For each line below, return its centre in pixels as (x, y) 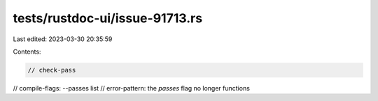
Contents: (27, 52)
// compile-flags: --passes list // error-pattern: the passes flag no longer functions (131, 88)
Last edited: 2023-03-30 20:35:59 (63, 39)
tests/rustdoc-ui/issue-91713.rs (108, 18)
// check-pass (52, 70)
